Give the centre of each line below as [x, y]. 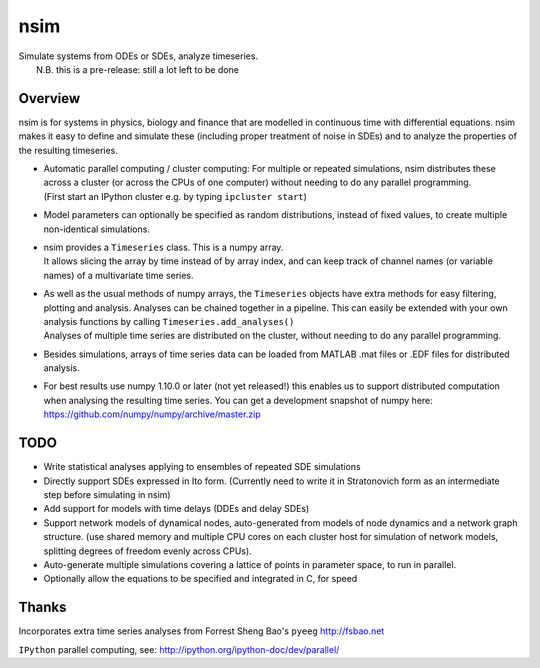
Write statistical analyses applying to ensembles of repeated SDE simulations [202, 467]
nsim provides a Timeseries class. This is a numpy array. [163, 247]
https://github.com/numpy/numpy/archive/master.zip [152, 414]
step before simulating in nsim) [107, 494]
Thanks [42, 607]
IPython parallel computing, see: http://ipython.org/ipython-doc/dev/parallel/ [179, 649]
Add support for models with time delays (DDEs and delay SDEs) [176, 509]
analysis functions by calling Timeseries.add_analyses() [169, 321]
